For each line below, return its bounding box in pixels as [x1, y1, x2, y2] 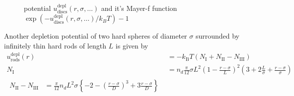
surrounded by [195, 31, 240, 41]
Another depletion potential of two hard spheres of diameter [4, 31, 187, 41]
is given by [115, 41, 148, 51]
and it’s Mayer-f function [101, 3, 177, 13]
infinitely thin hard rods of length [4, 41, 106, 51]
